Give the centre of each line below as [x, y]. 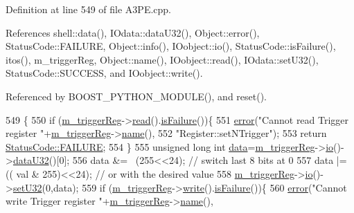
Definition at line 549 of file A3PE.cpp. [89, 9]
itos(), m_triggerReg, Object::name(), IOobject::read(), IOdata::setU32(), [162, 59]
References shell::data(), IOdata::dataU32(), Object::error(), [133, 32]
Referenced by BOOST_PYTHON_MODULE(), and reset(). [136, 96]
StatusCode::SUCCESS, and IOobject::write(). [104, 73]
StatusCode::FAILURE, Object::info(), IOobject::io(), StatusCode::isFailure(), [171, 46]
